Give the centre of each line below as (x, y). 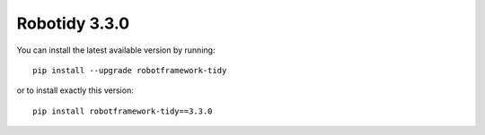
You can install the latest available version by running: (116, 50)
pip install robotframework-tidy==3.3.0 (123, 111)
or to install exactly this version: (75, 90)
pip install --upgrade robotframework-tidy (130, 70)
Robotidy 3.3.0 (73, 23)
